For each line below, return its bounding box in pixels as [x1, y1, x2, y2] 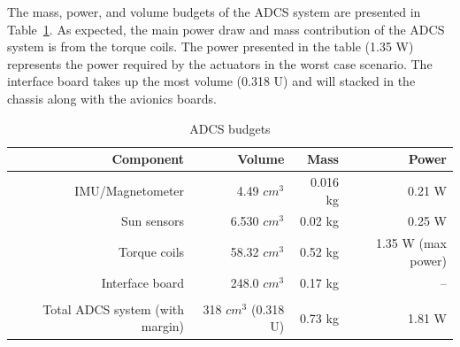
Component [111, 150, 185, 168]
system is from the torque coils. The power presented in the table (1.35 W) [7, 37, 414, 56]
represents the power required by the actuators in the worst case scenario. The [7, 54, 433, 73]
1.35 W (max [375, 234, 447, 252]
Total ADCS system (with [42, 299, 185, 318]
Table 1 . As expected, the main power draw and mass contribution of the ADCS [7, 19, 445, 38]
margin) [141, 317, 185, 335]
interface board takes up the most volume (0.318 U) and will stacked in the [7, 72, 416, 90]
